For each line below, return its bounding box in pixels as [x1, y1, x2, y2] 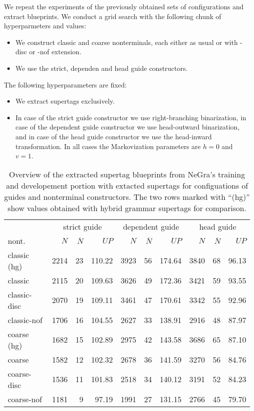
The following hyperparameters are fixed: [4, 79, 127, 89]
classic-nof [8, 314, 42, 325]
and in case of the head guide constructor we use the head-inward [15, 131, 212, 141]
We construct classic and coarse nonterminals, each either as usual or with [15, 37, 238, 47]
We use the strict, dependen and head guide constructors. [15, 63, 188, 73]
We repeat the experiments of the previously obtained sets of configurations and [4, 1, 244, 11]
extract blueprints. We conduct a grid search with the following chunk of [4, 11, 221, 21]
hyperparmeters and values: [4, 21, 86, 31]
